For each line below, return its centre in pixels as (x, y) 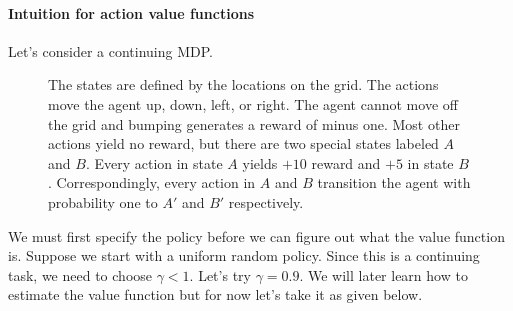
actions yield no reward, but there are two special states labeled (243, 143)
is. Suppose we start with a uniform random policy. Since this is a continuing (244, 255)
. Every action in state (154, 162)
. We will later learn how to (383, 274)
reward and (346, 162)
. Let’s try (220, 274)
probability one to (103, 201)
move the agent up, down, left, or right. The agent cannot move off (253, 103)
